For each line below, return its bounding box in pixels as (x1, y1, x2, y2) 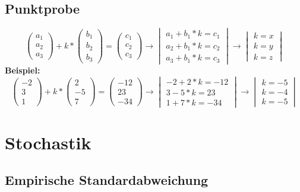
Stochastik (5, 130, 91, 154)
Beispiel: (5, 63, 40, 76)
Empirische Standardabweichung (5, 171, 209, 189)
